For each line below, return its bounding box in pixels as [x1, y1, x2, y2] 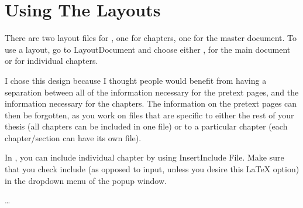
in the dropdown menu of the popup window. [5, 174, 167, 186]
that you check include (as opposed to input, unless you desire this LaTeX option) [5, 163, 299, 175]
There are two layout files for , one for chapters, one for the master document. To [5, 32, 297, 44]
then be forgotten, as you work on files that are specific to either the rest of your [5, 108, 294, 121]
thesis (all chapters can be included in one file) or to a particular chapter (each [5, 120, 288, 132]
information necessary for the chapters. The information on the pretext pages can [5, 97, 297, 110]
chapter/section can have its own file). [5, 131, 142, 144]
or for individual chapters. [5, 54, 98, 67]
